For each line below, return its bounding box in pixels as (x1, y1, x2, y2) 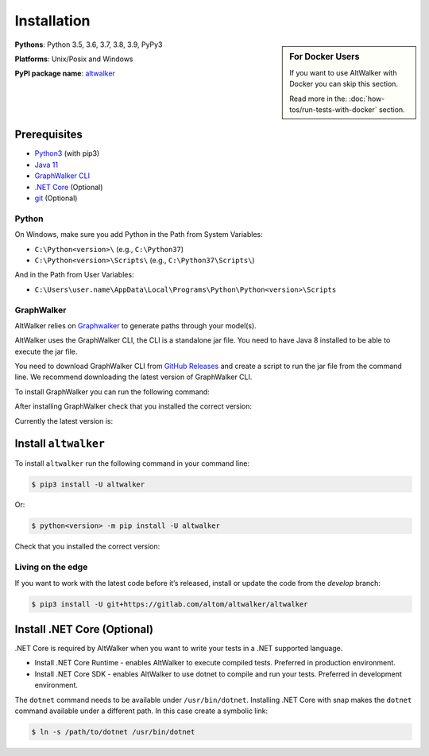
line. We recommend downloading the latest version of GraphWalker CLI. (14, 372, 253, 382)
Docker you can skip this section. (289, 79, 399, 89)
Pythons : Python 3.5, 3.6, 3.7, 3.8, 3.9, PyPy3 (14, 40, 163, 49)
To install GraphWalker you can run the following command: (14, 386, 210, 397)
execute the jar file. (14, 347, 78, 356)
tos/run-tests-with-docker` (289, 104, 377, 114)
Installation (14, 12, 91, 29)
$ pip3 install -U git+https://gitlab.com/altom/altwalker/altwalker (31, 599, 308, 608)
